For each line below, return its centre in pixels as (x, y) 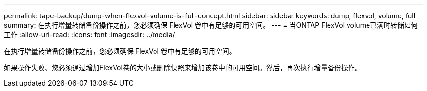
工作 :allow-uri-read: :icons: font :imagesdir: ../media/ (89, 35)
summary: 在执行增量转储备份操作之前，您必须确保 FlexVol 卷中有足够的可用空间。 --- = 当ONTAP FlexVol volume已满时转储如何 (211, 25)
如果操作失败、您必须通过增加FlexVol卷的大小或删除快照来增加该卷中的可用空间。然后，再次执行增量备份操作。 (183, 68)
